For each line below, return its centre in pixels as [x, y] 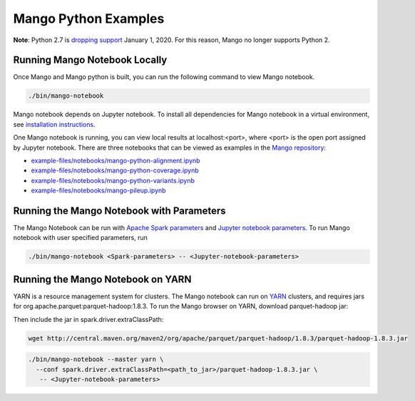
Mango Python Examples [89, 19]
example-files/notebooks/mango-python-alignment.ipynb [116, 160]
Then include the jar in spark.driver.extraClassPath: [88, 319]
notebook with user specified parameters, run [80, 238]
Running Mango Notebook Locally [90, 60]
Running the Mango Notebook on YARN [102, 279]
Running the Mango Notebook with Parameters [119, 210]
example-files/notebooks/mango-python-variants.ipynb [113, 180]
